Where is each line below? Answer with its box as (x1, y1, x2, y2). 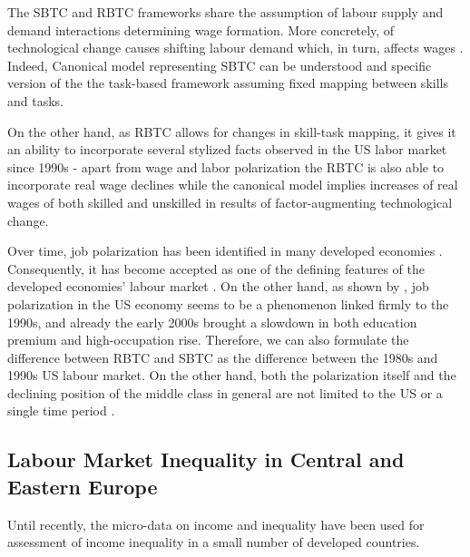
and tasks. (7, 91, 64, 110)
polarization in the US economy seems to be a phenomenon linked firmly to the (7, 294, 449, 313)
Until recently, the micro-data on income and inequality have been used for (7, 514, 425, 533)
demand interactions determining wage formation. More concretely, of (7, 20, 395, 39)
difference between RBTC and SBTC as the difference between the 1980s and (7, 347, 438, 366)
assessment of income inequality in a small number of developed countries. (7, 533, 420, 552)
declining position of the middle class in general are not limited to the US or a (7, 383, 443, 402)
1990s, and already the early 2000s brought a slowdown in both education (7, 312, 417, 331)
